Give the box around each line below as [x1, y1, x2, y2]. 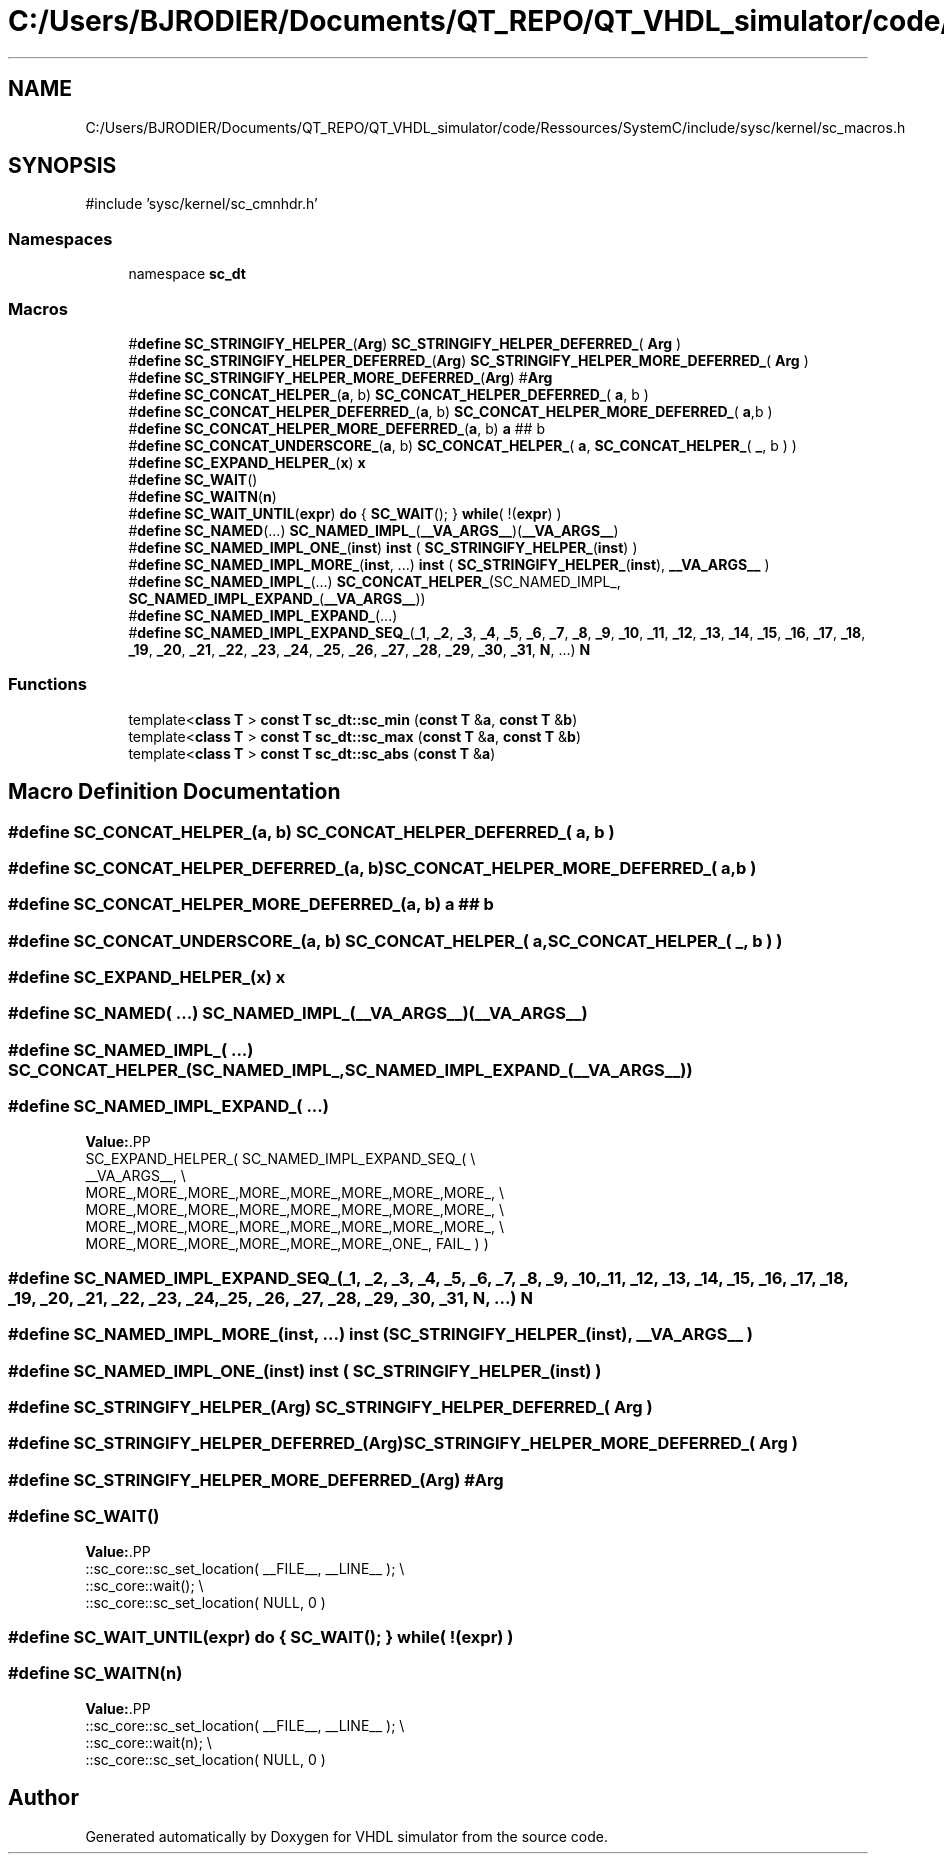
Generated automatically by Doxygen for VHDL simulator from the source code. [85, 1827, 609, 1845]
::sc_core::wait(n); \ [85, 1733, 212, 1751]
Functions [8, 674, 87, 695]
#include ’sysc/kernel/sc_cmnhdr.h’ [85, 195, 318, 213]
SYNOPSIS [8, 153, 117, 179]
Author [8, 1785, 79, 1811]
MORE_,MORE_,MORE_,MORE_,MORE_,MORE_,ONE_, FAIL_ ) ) [85, 1234, 489, 1252]
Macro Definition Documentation [8, 779, 341, 805]
